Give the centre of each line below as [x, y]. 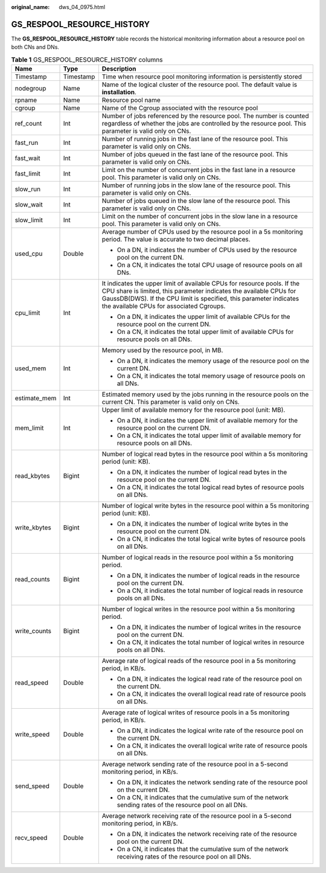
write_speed [32, 735]
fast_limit [27, 174]
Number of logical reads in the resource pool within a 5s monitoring [198, 557]
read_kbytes [32, 476]
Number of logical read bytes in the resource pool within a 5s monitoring [205, 454]
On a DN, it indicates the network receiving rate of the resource [207, 834]
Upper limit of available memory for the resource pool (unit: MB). [193, 410]
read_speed [31, 683]
